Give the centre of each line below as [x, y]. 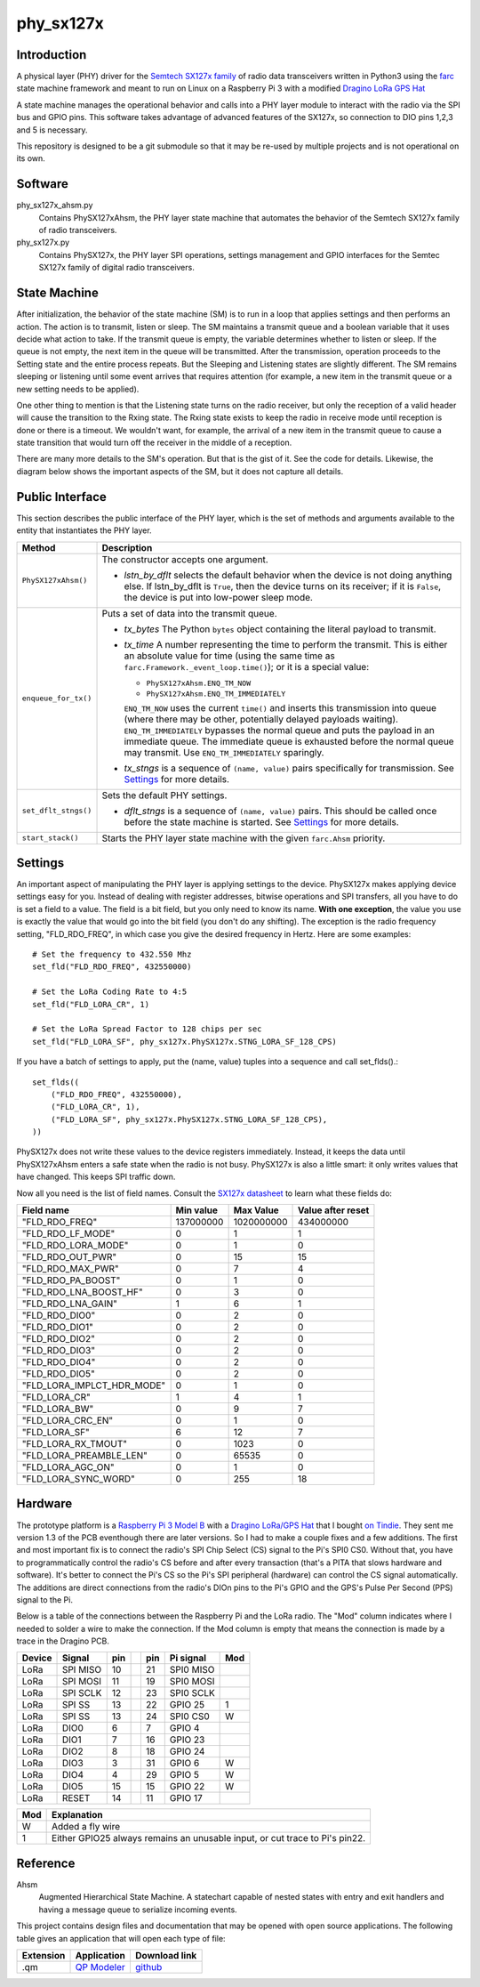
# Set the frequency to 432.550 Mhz [112, 955]
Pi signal [188, 1658]
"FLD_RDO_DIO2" [58, 1339]
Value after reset [334, 1210]
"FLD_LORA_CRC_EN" [68, 1421]
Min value [196, 1210]
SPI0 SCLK [192, 1693]
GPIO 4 [184, 1728]
